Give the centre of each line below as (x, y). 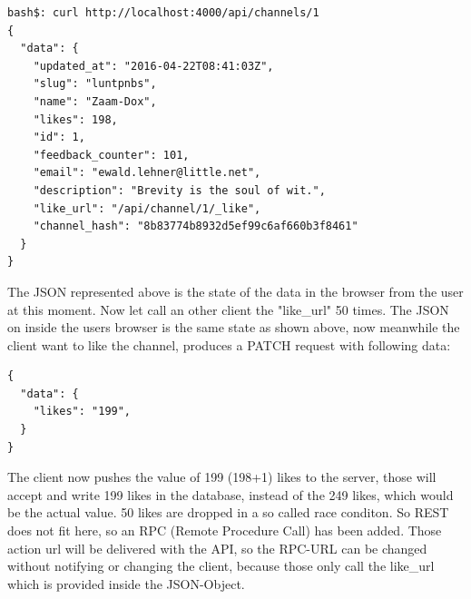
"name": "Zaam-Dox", (95, 101)
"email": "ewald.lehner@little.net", (147, 173)
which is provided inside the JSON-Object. (126, 583)
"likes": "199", (82, 412)
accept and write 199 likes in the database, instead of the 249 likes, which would (231, 494)
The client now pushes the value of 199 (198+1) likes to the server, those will (222, 477)
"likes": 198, (75, 119)
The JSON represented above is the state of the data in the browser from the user (235, 291)
